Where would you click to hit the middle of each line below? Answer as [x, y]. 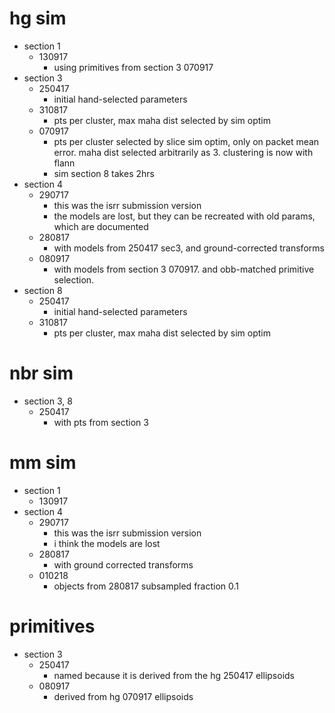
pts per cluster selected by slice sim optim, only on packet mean [186, 141]
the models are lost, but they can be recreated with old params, [184, 216]
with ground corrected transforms [123, 564]
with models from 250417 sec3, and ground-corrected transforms [189, 248]
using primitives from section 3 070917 [133, 67]
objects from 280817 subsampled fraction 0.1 [146, 586]
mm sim [43, 463]
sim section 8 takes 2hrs [104, 173]
